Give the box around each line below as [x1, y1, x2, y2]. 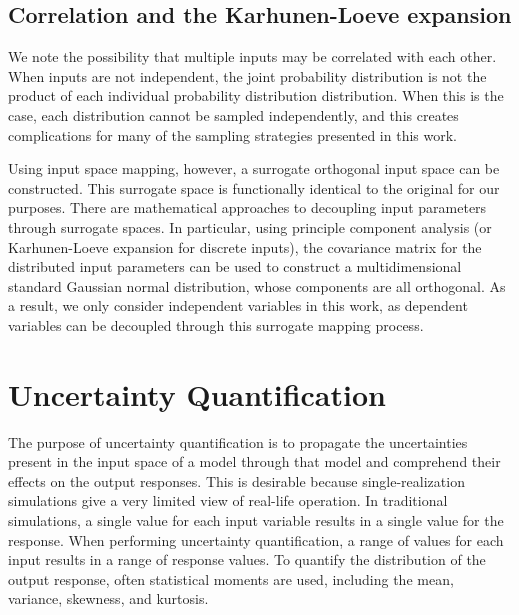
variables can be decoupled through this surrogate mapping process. [8, 314, 424, 335]
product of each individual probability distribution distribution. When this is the [8, 85, 504, 106]
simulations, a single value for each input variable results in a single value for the [8, 510, 504, 531]
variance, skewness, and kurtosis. [8, 588, 209, 609]
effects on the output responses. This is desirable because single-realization [8, 470, 465, 491]
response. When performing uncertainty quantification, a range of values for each [8, 529, 504, 550]
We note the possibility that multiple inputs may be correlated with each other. [8, 46, 497, 67]
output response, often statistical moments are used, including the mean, [8, 568, 454, 589]
